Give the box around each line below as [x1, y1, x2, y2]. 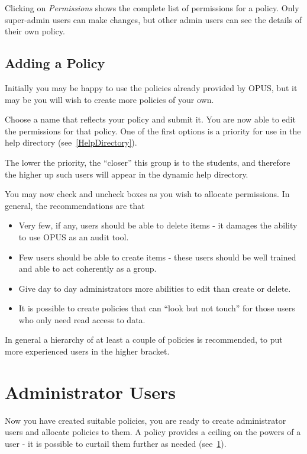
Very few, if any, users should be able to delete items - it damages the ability [18, 219, 298, 231]
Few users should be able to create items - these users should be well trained [18, 250, 296, 263]
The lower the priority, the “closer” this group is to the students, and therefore [5, 156, 290, 168]
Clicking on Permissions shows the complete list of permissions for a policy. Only [5, 2, 299, 14]
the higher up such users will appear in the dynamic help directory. [5, 168, 248, 180]
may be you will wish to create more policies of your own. [5, 93, 214, 105]
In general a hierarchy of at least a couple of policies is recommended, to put [5, 333, 283, 346]
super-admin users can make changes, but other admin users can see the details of [5, 13, 302, 25]
